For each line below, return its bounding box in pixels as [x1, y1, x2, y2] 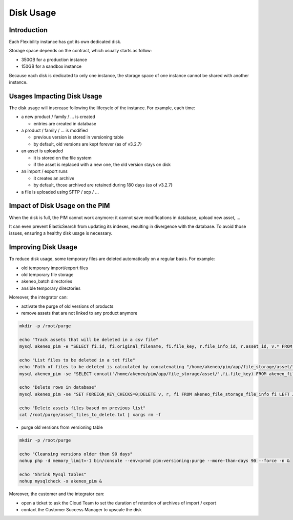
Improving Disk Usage [9, 243, 78, 251]
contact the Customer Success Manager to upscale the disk [21, 507, 142, 513]
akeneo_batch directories [21, 279, 73, 284]
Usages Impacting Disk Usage [9, 92, 103, 100]
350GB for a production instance [21, 57, 87, 62]
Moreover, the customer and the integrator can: [9, 491, 105, 497]
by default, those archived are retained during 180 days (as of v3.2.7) [33, 182, 173, 188]
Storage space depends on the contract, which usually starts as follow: [9, 48, 152, 54]
